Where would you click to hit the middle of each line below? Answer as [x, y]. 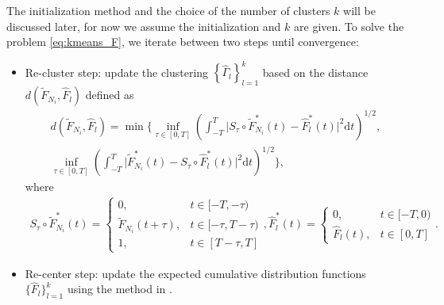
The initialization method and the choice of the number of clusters [168, 10]
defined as [110, 95]
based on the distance [315, 72]
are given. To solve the [349, 26]
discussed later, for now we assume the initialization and [144, 26]
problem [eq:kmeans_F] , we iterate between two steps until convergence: [183, 42]
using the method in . [120, 289]
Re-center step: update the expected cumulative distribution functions [195, 273]
